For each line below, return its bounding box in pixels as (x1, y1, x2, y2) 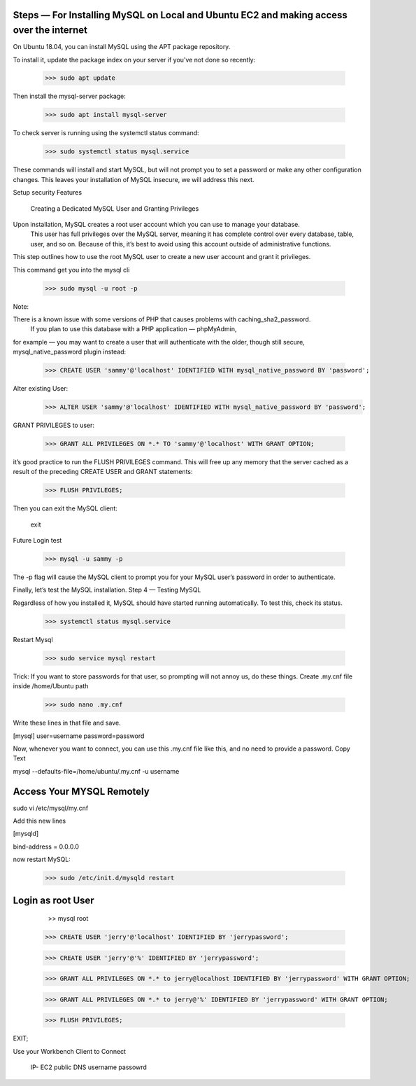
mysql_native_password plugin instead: (13, 347, 127, 356)
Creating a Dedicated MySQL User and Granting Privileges (30, 204, 199, 213)
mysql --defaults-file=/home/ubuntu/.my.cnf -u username (13, 767, 180, 775)
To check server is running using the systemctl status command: (13, 129, 199, 137)
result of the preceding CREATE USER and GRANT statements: (13, 468, 193, 476)
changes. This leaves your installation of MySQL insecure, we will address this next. (13, 175, 254, 183)
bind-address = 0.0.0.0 (13, 842, 80, 851)
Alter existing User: (13, 384, 69, 393)
